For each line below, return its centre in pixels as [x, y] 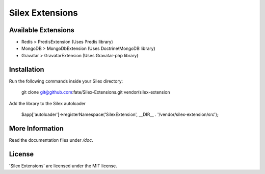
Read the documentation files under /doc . [51, 140]
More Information [36, 128]
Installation [26, 69]
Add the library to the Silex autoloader [47, 103]
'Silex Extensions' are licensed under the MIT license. [63, 166]
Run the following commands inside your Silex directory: [66, 81]
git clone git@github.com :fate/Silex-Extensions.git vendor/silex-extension [96, 92]
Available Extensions [42, 30]
